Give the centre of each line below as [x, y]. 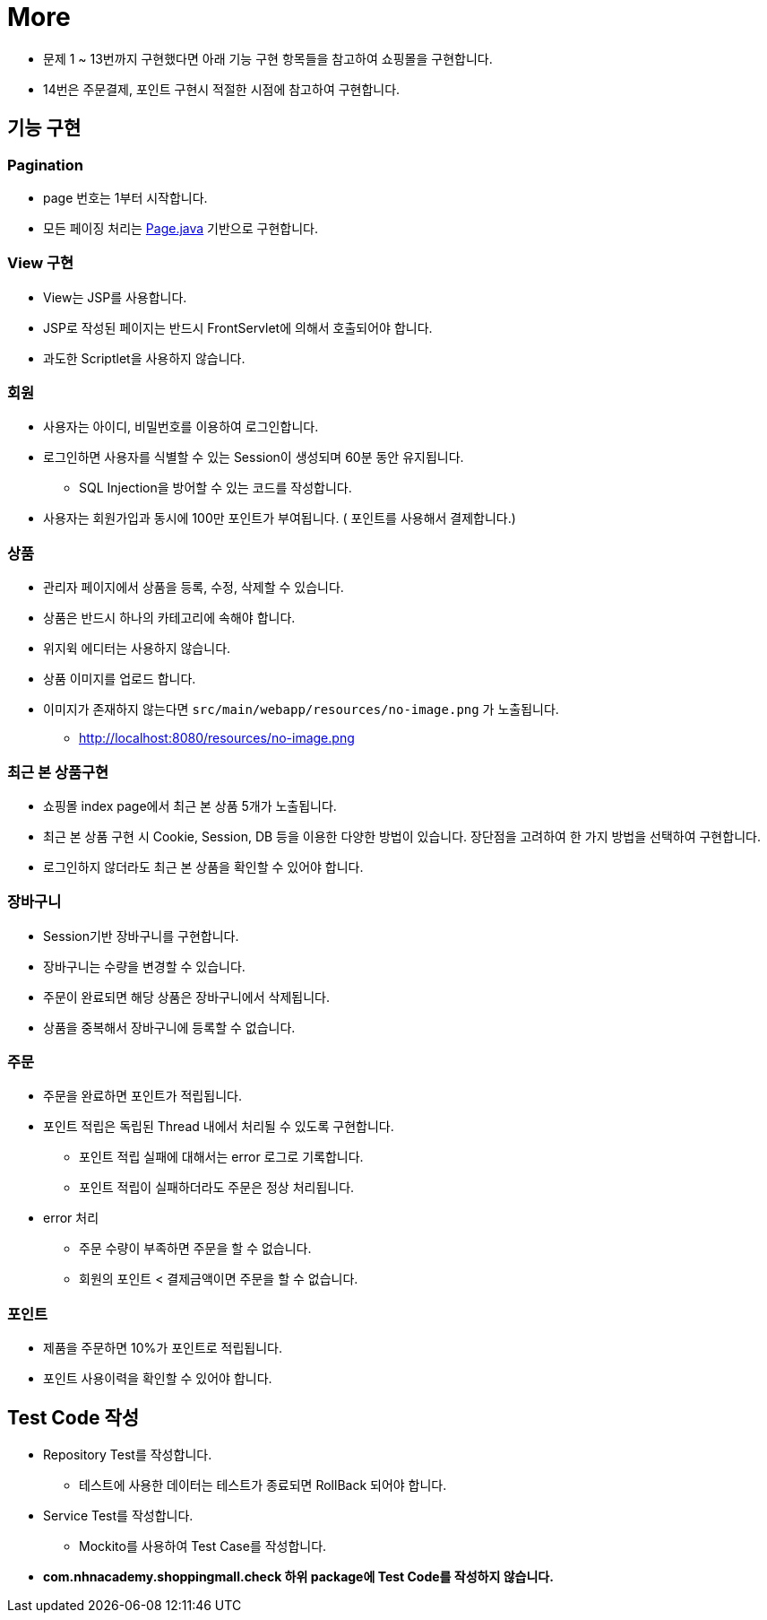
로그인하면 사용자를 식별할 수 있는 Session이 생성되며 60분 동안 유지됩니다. [254, 457]
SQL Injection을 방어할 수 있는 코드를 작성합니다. [215, 488]
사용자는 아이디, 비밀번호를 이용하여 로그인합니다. [181, 427]
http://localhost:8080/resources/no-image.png [217, 738]
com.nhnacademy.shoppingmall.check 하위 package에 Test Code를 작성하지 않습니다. [298, 1577]
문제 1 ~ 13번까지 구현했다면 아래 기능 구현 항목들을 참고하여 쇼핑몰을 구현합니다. [268, 58]
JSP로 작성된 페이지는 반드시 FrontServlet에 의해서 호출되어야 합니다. [238, 327]
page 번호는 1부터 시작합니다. [125, 197]
